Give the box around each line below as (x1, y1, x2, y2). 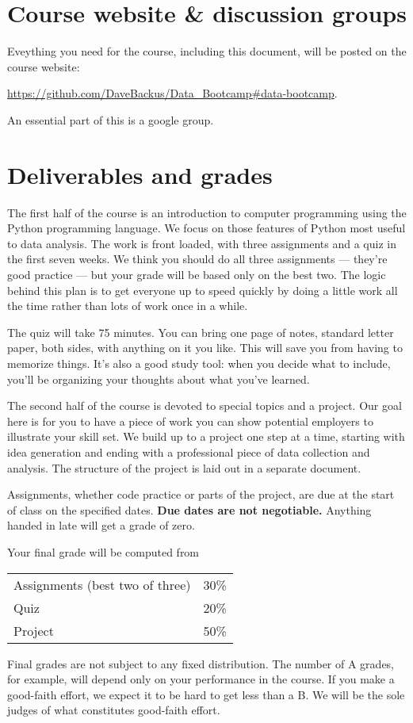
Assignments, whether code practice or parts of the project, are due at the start (7, 486, 395, 503)
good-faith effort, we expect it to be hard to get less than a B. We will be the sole (7, 686, 405, 702)
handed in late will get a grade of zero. (7, 517, 195, 534)
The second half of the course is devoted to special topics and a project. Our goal (7, 397, 402, 414)
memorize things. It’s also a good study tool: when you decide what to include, (7, 354, 391, 371)
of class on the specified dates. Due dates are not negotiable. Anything (7, 501, 372, 518)
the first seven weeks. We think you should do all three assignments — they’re (7, 251, 388, 267)
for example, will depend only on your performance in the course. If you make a (7, 671, 395, 687)
